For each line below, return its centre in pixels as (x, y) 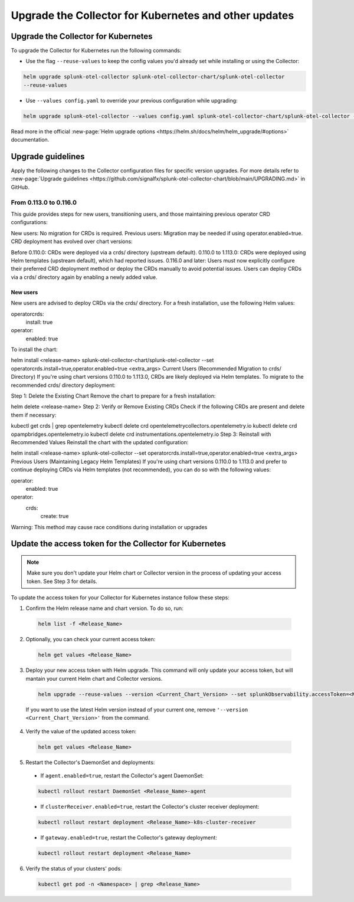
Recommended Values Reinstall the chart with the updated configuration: (100, 442)
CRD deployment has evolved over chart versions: (72, 241)
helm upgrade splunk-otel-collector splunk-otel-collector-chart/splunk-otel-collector (154, 77)
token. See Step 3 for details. (62, 581)
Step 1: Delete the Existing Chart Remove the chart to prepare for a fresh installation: (113, 396)
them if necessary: (34, 415)
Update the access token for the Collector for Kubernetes (119, 544)
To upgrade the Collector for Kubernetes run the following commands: (96, 51)
